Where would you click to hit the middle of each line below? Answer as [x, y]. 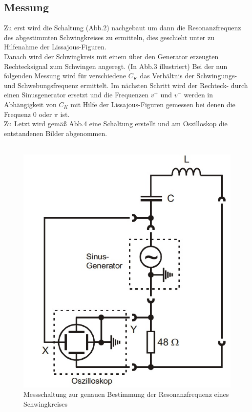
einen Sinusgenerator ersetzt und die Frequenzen [76, 95]
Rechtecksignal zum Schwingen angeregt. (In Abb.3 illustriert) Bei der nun [116, 66]
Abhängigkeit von [30, 104]
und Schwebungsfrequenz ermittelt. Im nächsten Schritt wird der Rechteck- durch [126, 85]
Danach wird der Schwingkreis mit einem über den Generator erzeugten [111, 56]
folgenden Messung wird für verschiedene [65, 76]
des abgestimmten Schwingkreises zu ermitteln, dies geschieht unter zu [109, 37]
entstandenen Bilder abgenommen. [56, 133]
